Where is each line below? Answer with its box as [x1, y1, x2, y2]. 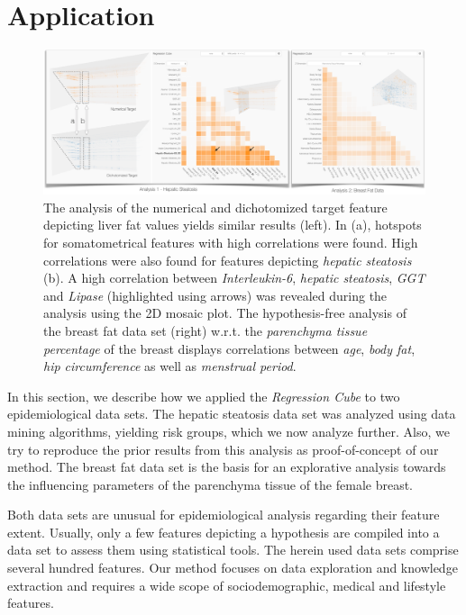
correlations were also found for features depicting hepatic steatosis [43, 250, 412, 269]
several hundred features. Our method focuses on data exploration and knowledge [7, 558, 458, 577]
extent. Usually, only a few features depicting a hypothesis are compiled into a [7, 522, 440, 541]
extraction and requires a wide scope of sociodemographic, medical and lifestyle [7, 575, 446, 594]
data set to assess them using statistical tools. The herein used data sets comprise [7, 540, 459, 559]
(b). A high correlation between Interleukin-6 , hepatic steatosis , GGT [43, 268, 425, 287]
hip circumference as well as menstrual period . [43, 357, 297, 375]
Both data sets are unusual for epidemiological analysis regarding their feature [7, 505, 440, 524]
